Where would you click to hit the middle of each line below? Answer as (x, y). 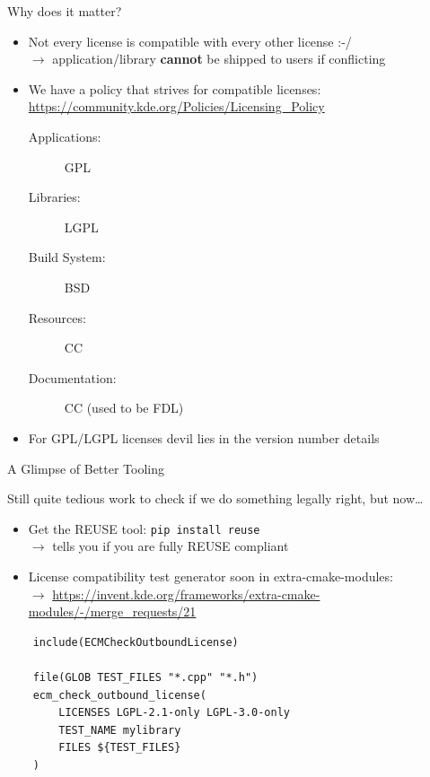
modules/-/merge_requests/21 (112, 611)
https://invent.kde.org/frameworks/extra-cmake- (186, 594)
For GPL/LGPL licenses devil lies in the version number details (204, 437)
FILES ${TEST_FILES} (120, 748)
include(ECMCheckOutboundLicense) (136, 642)
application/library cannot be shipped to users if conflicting (219, 59)
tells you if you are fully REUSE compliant (171, 546)
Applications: (65, 136)
